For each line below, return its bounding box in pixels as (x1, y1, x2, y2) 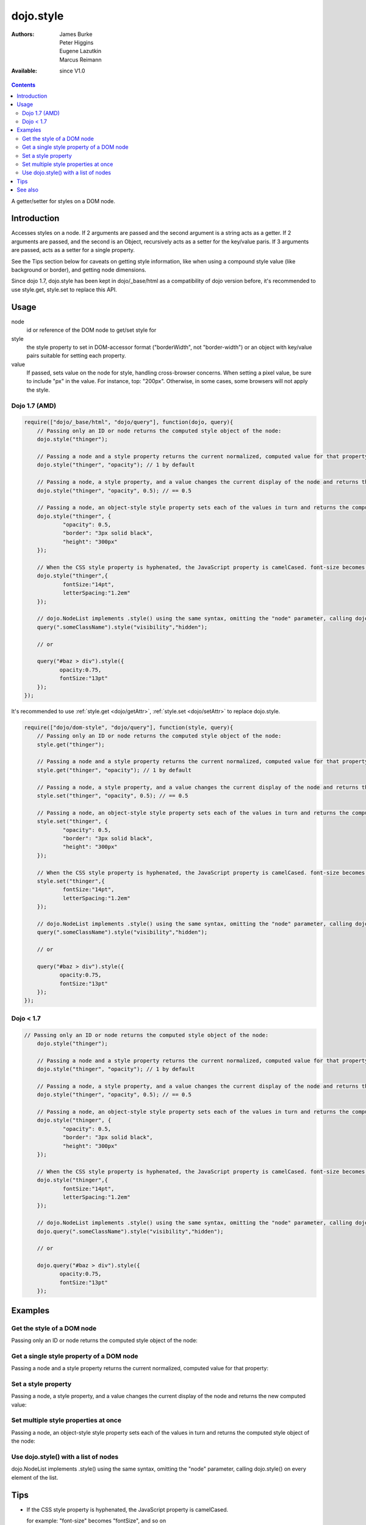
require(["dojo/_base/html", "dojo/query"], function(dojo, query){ (24, 418, 234, 426)
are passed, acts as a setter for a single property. (11, 246, 135, 254)
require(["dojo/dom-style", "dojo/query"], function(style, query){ (24, 723, 234, 731)
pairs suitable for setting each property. (26, 352, 126, 359)
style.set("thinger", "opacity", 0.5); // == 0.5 (37, 792, 188, 799)
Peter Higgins (59, 38, 94, 46)
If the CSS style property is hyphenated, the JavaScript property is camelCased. (26, 1505, 229, 1513)
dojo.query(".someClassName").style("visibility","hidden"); (37, 1228, 224, 1235)
